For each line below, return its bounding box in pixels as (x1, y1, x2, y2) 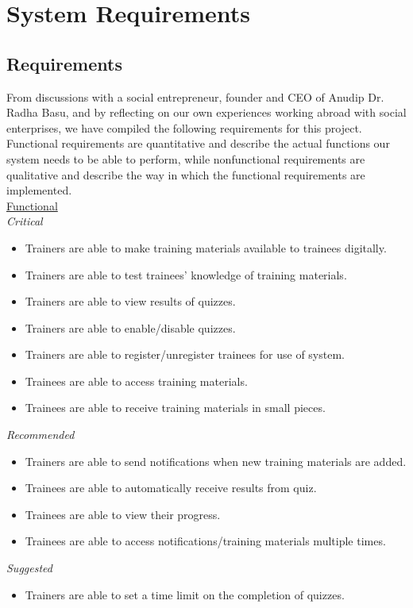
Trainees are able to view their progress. (25, 506, 221, 522)
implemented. (6, 182, 72, 198)
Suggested (6, 560, 52, 576)
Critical (6, 213, 43, 229)
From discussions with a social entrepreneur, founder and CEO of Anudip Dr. (6, 88, 384, 105)
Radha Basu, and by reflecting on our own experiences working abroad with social (6, 104, 407, 121)
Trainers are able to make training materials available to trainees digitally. (25, 239, 387, 256)
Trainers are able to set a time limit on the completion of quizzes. (25, 586, 345, 602)
